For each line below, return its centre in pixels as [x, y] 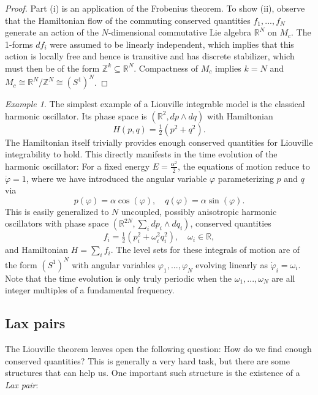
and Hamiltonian [37, 250]
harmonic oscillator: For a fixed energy [78, 166]
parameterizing [246, 178]
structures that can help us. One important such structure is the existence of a [153, 373]
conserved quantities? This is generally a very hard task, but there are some [147, 360]
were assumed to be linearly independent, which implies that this [172, 44]
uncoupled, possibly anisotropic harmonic [199, 211]
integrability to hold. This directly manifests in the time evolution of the [141, 154]
